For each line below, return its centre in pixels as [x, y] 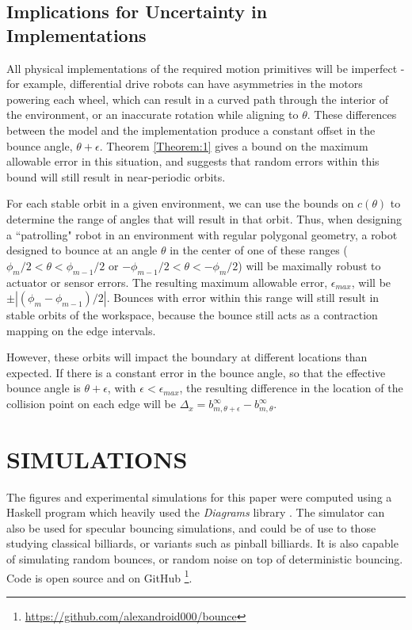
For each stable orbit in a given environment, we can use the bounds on [180, 203]
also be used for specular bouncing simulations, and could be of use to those [191, 527]
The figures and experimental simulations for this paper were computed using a [199, 496]
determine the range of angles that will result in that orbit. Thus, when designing [204, 218]
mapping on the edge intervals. [81, 330]
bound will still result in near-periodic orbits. [116, 176]
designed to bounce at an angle [82, 250]
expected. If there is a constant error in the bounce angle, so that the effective [196, 372]
